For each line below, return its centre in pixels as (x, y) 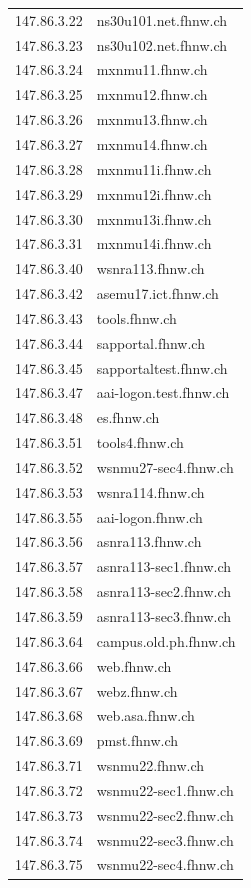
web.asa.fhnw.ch (145, 715)
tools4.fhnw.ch (140, 442)
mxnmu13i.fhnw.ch (154, 218)
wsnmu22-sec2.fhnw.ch (165, 814)
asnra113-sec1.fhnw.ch (164, 566)
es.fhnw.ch (128, 417)
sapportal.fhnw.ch (150, 342)
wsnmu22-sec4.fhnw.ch (165, 864)
